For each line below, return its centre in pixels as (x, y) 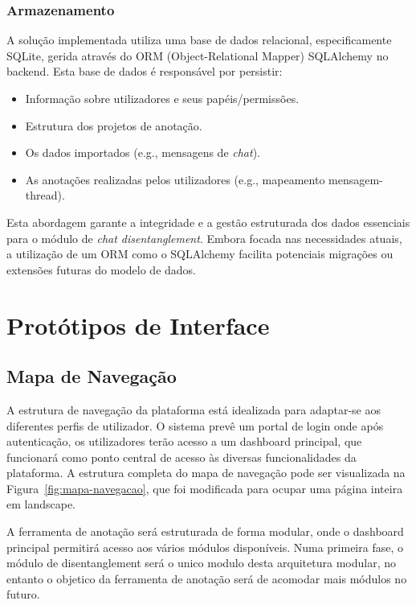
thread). (45, 195)
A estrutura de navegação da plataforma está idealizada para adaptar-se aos (194, 409)
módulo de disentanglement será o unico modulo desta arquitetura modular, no (201, 563)
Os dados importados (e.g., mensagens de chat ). (143, 152)
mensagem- (356, 179)
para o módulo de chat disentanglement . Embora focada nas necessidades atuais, (204, 238)
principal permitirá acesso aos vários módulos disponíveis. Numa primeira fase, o (205, 547)
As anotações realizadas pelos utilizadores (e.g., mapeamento (175, 179)
